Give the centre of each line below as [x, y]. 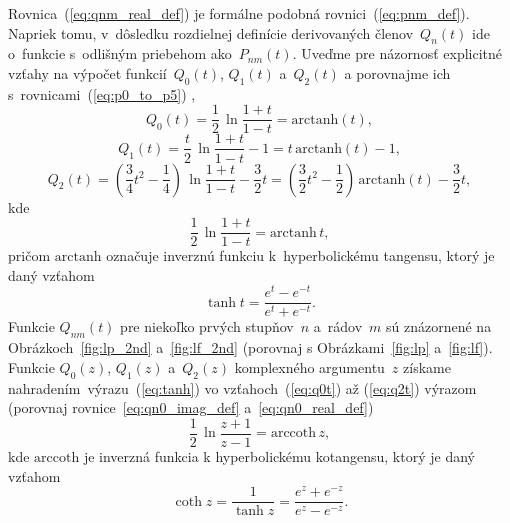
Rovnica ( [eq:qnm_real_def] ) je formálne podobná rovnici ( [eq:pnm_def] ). [239, 13]
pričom [29, 255]
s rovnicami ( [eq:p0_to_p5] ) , [102, 93]
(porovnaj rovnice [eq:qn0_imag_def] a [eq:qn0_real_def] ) [191, 407]
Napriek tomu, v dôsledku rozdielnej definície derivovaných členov [211, 32]
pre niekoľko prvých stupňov [207, 326]
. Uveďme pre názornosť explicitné [397, 53]
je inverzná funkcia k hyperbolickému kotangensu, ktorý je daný [279, 455]
